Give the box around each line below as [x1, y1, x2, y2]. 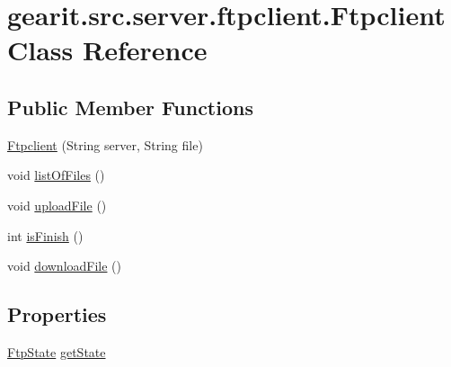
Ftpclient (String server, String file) [7, 135, 203, 154]
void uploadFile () [7, 195, 107, 214]
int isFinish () [7, 226, 84, 245]
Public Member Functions [7, 93, 253, 121]
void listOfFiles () [7, 166, 105, 184]
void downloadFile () [7, 256, 122, 275]
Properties [7, 300, 107, 328]
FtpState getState [7, 342, 106, 361]
